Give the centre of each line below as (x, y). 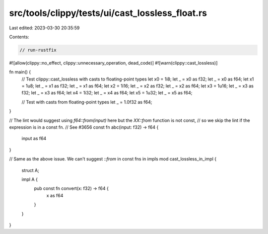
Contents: (19, 37)
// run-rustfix (38, 50)
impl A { (30, 179)
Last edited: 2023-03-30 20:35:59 (44, 28)
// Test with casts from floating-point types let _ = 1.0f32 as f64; (87, 102)
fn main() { (20, 72)
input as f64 (34, 139)
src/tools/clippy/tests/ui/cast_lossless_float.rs (108, 13)
